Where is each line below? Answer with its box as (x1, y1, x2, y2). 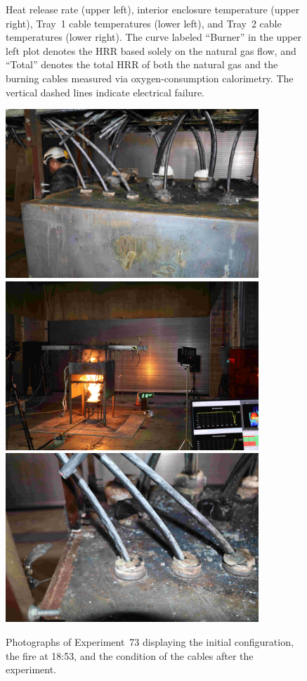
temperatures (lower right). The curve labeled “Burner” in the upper (6, 30, 301, 44)
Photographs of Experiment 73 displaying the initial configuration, (6, 634, 294, 649)
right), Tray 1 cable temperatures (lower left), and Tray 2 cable (6, 15, 282, 30)
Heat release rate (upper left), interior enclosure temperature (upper (6, 2, 300, 16)
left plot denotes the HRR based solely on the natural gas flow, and (6, 43, 296, 58)
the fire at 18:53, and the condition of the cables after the (6, 648, 254, 663)
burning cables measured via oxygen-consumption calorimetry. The (6, 70, 294, 85)
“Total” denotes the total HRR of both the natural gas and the (6, 57, 278, 72)
